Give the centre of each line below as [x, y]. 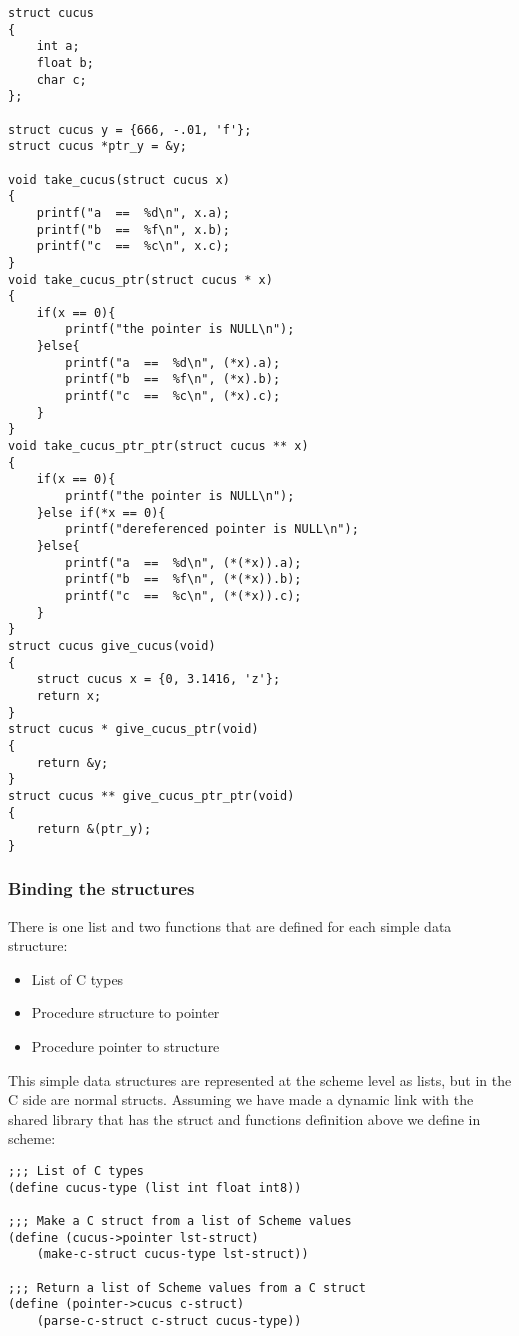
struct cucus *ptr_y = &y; [97, 146]
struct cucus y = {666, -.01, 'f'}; [130, 129]
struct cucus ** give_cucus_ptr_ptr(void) [151, 795]
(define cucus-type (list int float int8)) [155, 1187]
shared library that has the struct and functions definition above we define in [244, 1118]
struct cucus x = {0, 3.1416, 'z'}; [158, 679]
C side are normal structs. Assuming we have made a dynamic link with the [241, 1099]
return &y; [72, 762]
